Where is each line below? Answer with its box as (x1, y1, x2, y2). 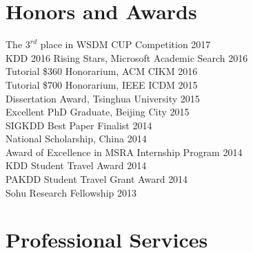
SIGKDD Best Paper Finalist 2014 (6, 118, 152, 132)
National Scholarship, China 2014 (6, 131, 147, 146)
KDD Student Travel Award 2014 (6, 158, 147, 173)
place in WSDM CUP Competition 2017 (40, 37, 211, 52)
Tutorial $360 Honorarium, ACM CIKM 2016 (6, 64, 198, 78)
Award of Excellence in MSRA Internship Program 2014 (6, 144, 243, 159)
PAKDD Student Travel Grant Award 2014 (6, 172, 188, 186)
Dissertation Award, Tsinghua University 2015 (6, 91, 200, 105)
